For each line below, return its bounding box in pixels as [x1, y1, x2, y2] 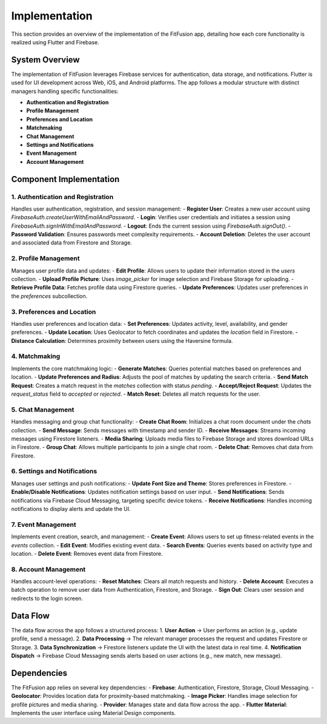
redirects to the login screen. [11, 595, 83, 602]
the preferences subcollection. [11, 292, 88, 300]
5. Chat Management [11, 405, 74, 414]
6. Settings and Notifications [11, 467, 97, 476]
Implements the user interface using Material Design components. [11, 709, 176, 717]
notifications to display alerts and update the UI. [11, 506, 131, 513]
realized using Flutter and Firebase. [11, 38, 100, 46]
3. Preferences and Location [11, 307, 96, 316]
